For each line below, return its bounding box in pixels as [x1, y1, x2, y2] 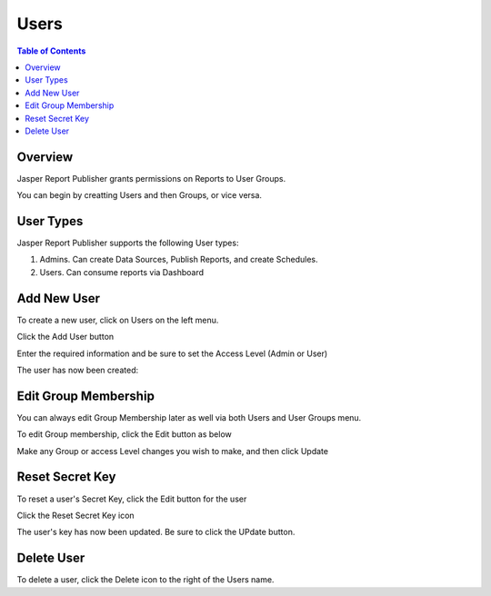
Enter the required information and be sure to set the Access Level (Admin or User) [16, 348, 328, 359]
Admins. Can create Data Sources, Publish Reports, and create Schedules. [39, 254, 318, 265]
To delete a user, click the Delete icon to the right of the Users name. [16, 574, 275, 585]
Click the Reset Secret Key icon [16, 510, 135, 521]
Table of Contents [16, 45, 86, 56]
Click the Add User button [16, 332, 115, 343]
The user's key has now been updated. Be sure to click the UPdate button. [16, 527, 296, 538]
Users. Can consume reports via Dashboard [39, 266, 205, 277]
